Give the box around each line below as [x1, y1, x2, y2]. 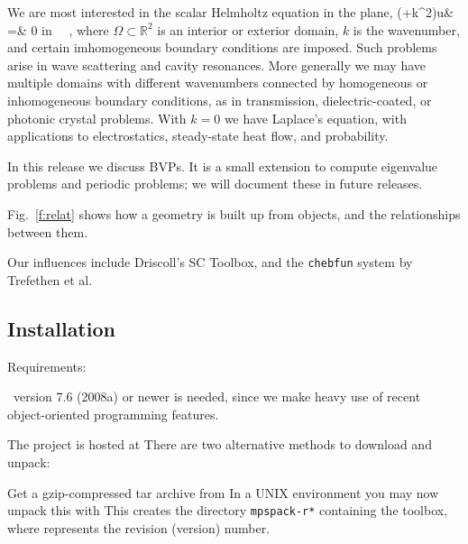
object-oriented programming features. [7, 404, 219, 423]
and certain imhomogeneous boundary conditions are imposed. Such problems [7, 38, 437, 57]
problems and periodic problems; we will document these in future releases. [7, 174, 423, 193]
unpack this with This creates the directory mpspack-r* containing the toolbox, [7, 501, 448, 520]
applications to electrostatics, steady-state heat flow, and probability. [7, 126, 389, 145]
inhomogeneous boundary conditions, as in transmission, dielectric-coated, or [7, 90, 432, 109]
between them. [7, 222, 88, 241]
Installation [7, 314, 115, 342]
